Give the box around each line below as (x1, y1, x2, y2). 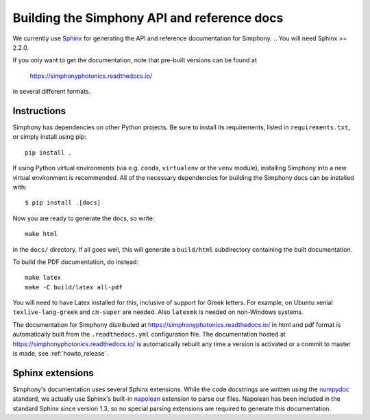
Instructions (12, 105, 66, 116)
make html (25, 230, 58, 238)
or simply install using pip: (12, 133, 87, 141)
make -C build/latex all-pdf (25, 283, 123, 291)
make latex (25, 274, 62, 282)
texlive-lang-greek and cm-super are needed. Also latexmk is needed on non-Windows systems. (12, 308, 304, 316)
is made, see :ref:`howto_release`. (12, 350, 109, 358)
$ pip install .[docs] (25, 199, 101, 207)
